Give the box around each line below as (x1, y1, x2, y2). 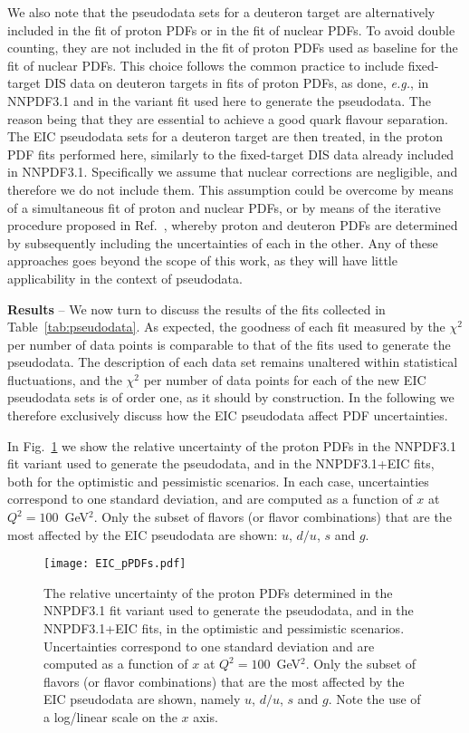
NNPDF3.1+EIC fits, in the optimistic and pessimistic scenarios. (43, 619, 405, 638)
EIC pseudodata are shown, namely (43, 690, 241, 709)
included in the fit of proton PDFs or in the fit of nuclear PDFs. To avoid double (7, 20, 455, 39)
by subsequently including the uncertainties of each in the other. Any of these (7, 233, 438, 252)
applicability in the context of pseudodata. (7, 268, 243, 287)
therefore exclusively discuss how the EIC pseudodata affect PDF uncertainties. (7, 406, 448, 425)
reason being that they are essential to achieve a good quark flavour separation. (7, 109, 449, 128)
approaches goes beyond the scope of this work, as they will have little (7, 251, 397, 270)
